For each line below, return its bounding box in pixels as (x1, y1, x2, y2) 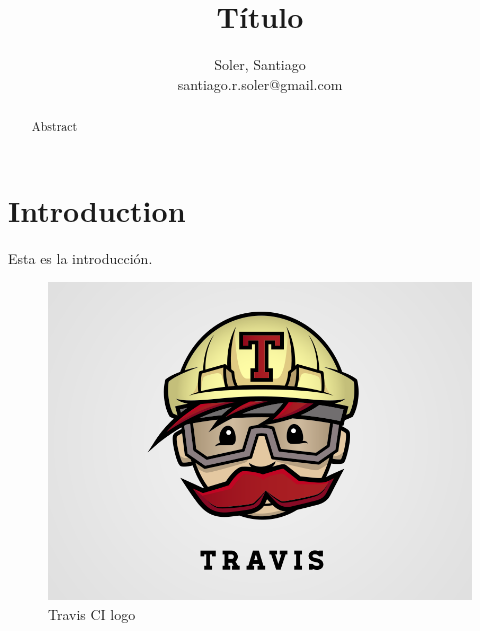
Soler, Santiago (214, 54, 306, 75)
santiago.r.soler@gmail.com (177, 73, 343, 94)
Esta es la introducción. (8, 247, 153, 268)
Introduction (8, 189, 186, 230)
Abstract (31, 118, 78, 135)
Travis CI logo (48, 603, 136, 624)
